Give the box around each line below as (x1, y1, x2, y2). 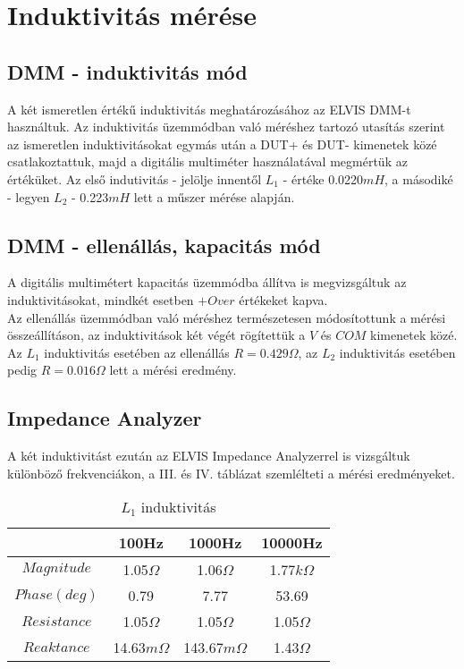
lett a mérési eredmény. (109, 360, 237, 379)
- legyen (7, 187, 50, 206)
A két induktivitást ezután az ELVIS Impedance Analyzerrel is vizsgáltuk (7, 446, 410, 465)
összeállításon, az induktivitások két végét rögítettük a (7, 326, 306, 344)
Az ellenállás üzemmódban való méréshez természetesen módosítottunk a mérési (7, 308, 446, 326)
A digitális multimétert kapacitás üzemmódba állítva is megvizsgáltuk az (7, 273, 407, 292)
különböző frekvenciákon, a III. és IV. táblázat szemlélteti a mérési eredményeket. (7, 463, 455, 482)
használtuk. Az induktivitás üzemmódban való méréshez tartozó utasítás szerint (7, 117, 445, 136)
